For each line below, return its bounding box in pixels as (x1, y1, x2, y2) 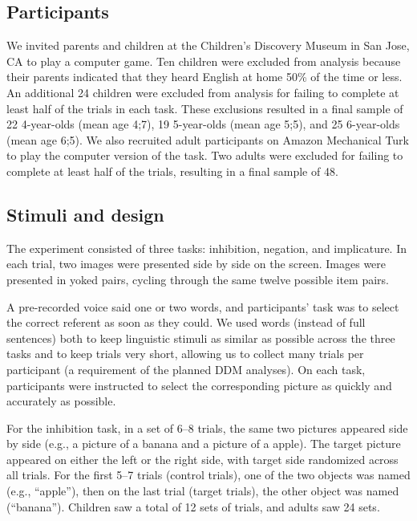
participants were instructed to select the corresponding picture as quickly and (6, 377, 392, 393)
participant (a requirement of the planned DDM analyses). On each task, (6, 360, 366, 377)
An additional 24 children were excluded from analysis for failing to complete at (6, 83, 399, 100)
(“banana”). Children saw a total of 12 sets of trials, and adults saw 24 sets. (6, 498, 380, 515)
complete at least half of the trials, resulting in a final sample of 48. (6, 162, 338, 179)
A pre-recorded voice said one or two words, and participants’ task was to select (6, 298, 399, 315)
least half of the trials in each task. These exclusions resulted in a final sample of (6, 100, 403, 116)
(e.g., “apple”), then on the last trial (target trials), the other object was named (6, 482, 399, 499)
